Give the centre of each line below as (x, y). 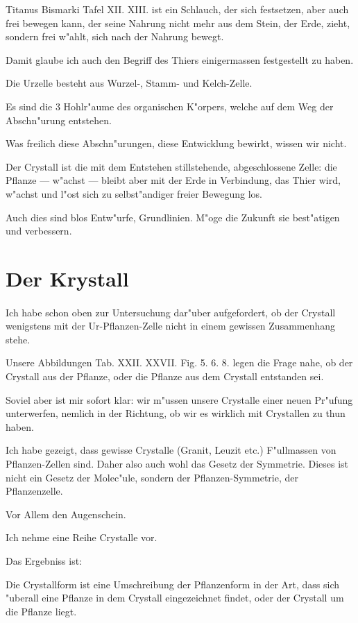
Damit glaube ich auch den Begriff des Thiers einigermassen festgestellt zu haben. (180, 59)
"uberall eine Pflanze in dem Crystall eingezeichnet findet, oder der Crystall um (175, 598)
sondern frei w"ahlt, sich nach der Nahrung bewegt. (115, 36)
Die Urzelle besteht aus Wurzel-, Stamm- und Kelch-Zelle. (129, 83)
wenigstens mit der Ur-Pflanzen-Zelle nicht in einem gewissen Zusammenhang (171, 326)
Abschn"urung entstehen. (59, 120)
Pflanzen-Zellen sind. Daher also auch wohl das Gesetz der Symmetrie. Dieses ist (177, 464)
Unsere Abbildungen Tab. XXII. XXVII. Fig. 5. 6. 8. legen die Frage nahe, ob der (179, 362)
